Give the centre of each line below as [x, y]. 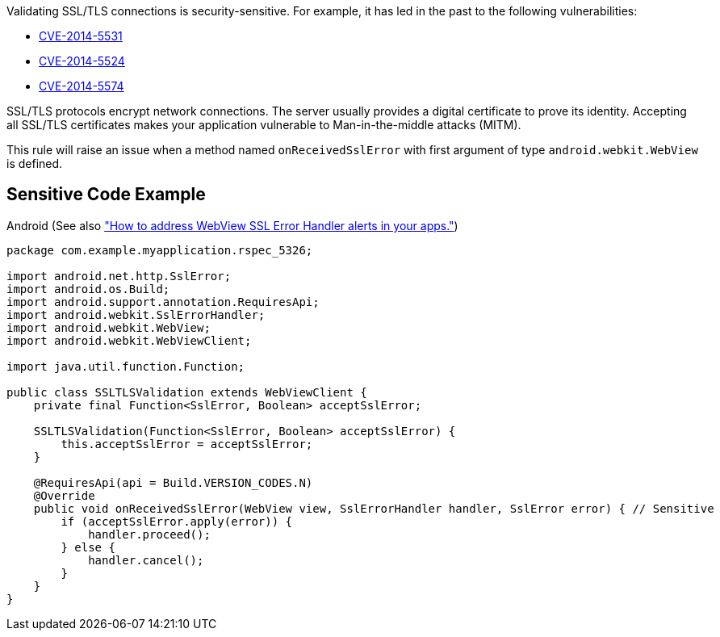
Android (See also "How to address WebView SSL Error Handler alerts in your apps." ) [232, 225]
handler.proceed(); [149, 534]
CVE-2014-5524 [82, 61]
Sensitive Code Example [106, 195]
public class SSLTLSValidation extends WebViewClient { [187, 392]
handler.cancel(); [146, 560]
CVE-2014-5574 [82, 86]
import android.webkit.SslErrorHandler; [136, 314]
